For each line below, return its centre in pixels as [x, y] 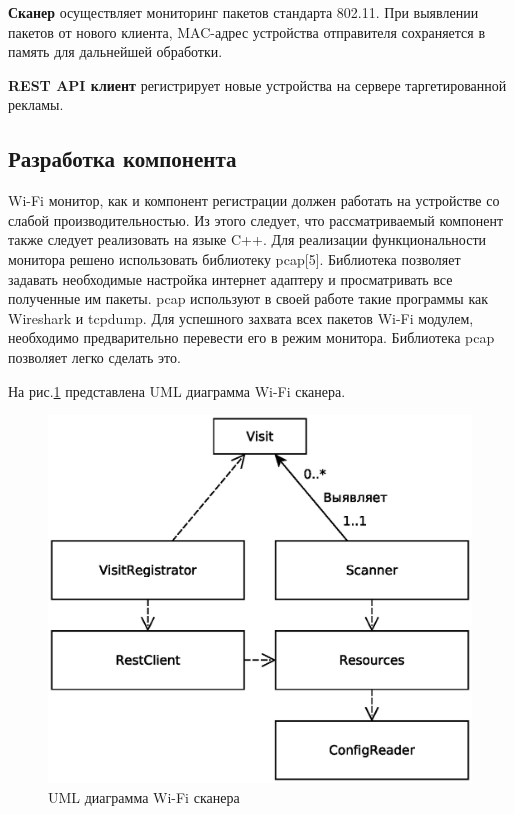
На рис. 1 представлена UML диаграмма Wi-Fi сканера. [177, 390]
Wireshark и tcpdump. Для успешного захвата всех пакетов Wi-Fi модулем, [241, 317]
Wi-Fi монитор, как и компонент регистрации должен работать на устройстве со [254, 200]
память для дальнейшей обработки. [115, 51]
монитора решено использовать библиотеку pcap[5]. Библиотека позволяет [234, 258]
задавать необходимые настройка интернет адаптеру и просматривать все [230, 278]
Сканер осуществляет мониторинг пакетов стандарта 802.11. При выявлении [243, 12]
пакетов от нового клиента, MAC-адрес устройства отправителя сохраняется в [247, 31]
